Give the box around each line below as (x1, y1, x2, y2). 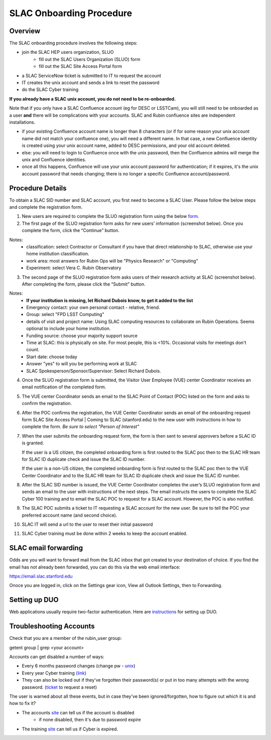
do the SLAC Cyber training (22, 87, 79, 93)
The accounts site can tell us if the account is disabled (22, 709, 134, 715)
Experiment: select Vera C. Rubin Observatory (26, 265, 121, 271)
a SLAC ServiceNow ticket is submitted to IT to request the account (22, 72, 162, 78)
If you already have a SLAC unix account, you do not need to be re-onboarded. (9, 96, 176, 102)
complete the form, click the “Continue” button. (22, 227, 120, 233)
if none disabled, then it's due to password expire (39, 717, 142, 723)
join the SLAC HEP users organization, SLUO (22, 49, 114, 55)
